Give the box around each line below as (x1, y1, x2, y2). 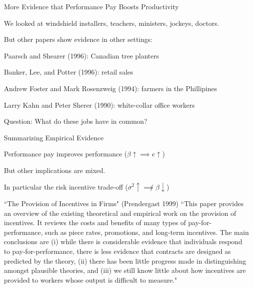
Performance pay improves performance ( (4, 149, 127, 159)
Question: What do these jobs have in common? (4, 116, 148, 126)
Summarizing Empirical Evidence (4, 132, 104, 142)
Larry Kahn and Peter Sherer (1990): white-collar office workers (4, 99, 195, 110)
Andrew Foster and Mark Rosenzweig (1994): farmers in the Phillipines (4, 83, 217, 93)
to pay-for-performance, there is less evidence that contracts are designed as (4, 246, 231, 256)
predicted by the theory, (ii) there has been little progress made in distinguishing (4, 255, 246, 266)
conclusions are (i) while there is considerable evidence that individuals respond (4, 236, 242, 247)
